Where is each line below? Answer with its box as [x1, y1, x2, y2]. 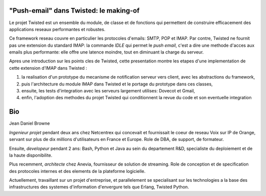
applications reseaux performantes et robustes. [9, 26, 105, 32]
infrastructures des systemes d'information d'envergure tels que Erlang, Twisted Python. [9, 184, 189, 190]
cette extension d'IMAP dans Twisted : [9, 65, 87, 71]
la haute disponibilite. [9, 152, 53, 158]
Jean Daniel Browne [9, 120, 50, 126]
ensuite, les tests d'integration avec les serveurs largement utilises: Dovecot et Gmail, [21, 88, 196, 94]
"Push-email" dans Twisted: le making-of [9, 6, 140, 15]
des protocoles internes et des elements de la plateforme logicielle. [9, 168, 146, 174]
